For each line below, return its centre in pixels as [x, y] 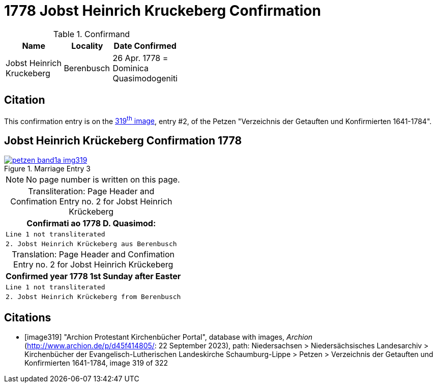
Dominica [131, 68]
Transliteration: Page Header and [91, 191]
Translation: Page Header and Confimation [93, 255]
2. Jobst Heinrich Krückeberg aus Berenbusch [91, 244]
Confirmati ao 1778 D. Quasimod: [91, 224]
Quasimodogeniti [145, 78]
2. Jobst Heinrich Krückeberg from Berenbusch [93, 297]
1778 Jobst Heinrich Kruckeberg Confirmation [163, 11]
